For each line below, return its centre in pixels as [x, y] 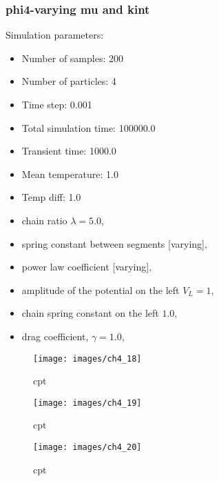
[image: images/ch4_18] [87, 359]
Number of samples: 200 [72, 58]
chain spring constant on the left [90, 313]
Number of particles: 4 [69, 81]
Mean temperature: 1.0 [70, 174]
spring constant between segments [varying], [114, 243]
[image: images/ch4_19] [87, 403]
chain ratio [44, 220]
